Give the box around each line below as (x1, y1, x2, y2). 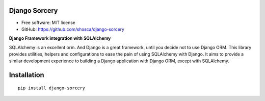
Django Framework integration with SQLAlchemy (9, 35, 111, 41)
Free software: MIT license (21, 20, 76, 25)
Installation (9, 71, 44, 79)
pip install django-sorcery (18, 85, 85, 91)
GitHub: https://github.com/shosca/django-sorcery (21, 26, 125, 32)
